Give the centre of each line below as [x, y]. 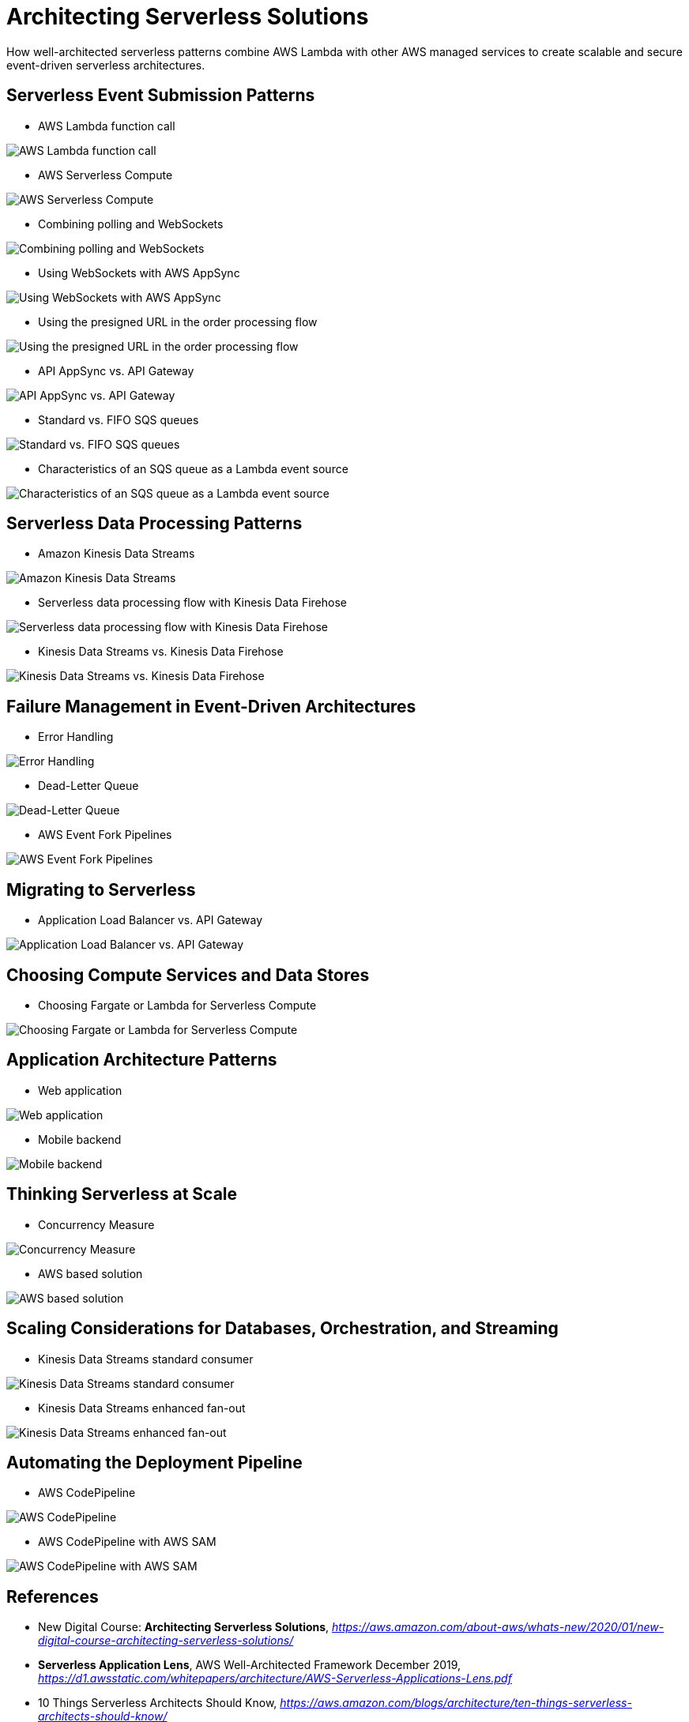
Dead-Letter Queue [88, 786]
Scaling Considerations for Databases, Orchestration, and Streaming [282, 1329]
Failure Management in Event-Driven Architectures [211, 706]
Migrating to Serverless [101, 889]
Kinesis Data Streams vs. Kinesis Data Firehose [161, 652]
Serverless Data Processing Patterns [154, 524]
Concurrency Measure [96, 1224]
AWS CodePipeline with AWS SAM [127, 1542]
